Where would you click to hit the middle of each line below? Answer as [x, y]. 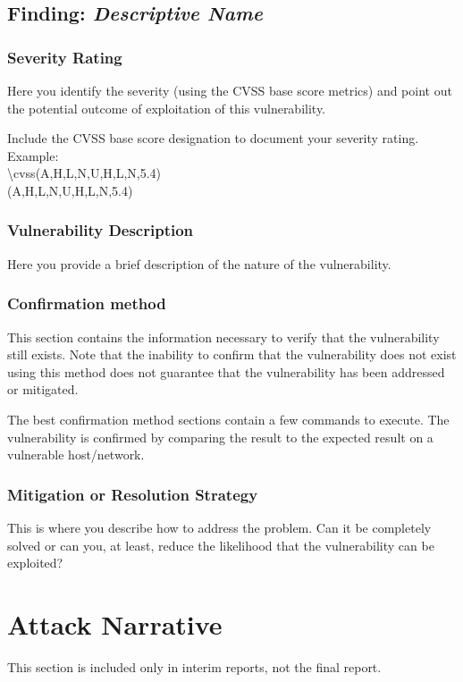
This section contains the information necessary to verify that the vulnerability [223, 337]
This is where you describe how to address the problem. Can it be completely [219, 527]
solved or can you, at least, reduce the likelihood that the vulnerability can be [221, 545]
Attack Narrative [115, 623]
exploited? [35, 563]
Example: [33, 155]
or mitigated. [43, 389]
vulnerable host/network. [76, 455]
